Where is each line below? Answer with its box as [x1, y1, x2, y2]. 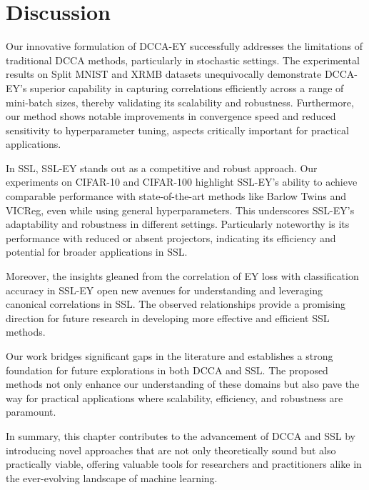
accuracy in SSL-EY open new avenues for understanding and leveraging [6, 282, 323, 297]
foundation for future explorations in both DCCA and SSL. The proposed [6, 362, 328, 377]
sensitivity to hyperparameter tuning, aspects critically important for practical [6, 122, 349, 137]
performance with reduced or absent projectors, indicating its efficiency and [6, 230, 336, 245]
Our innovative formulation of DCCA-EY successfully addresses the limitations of [6, 39, 363, 54]
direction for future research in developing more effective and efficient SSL [6, 310, 330, 325]
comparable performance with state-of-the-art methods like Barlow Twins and [6, 189, 346, 204]
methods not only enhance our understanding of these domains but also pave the [6, 376, 360, 391]
